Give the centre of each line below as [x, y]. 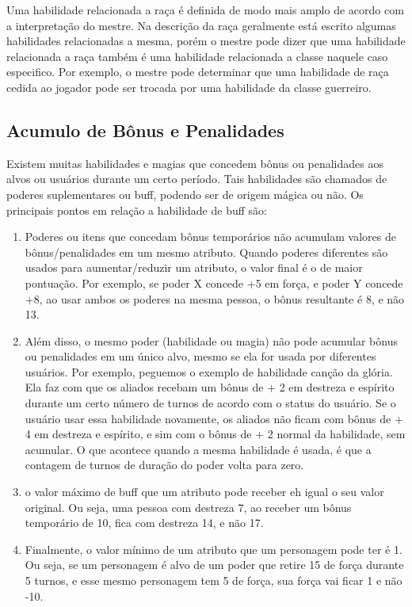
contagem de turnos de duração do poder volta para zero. [164, 465]
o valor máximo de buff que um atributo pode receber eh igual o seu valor [204, 492]
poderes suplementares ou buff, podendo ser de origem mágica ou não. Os [185, 194]
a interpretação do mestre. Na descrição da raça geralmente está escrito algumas [201, 25]
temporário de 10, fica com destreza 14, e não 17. [144, 523]
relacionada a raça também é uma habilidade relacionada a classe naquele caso [197, 56]
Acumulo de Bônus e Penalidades [145, 130]
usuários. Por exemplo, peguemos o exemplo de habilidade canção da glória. [209, 371]
